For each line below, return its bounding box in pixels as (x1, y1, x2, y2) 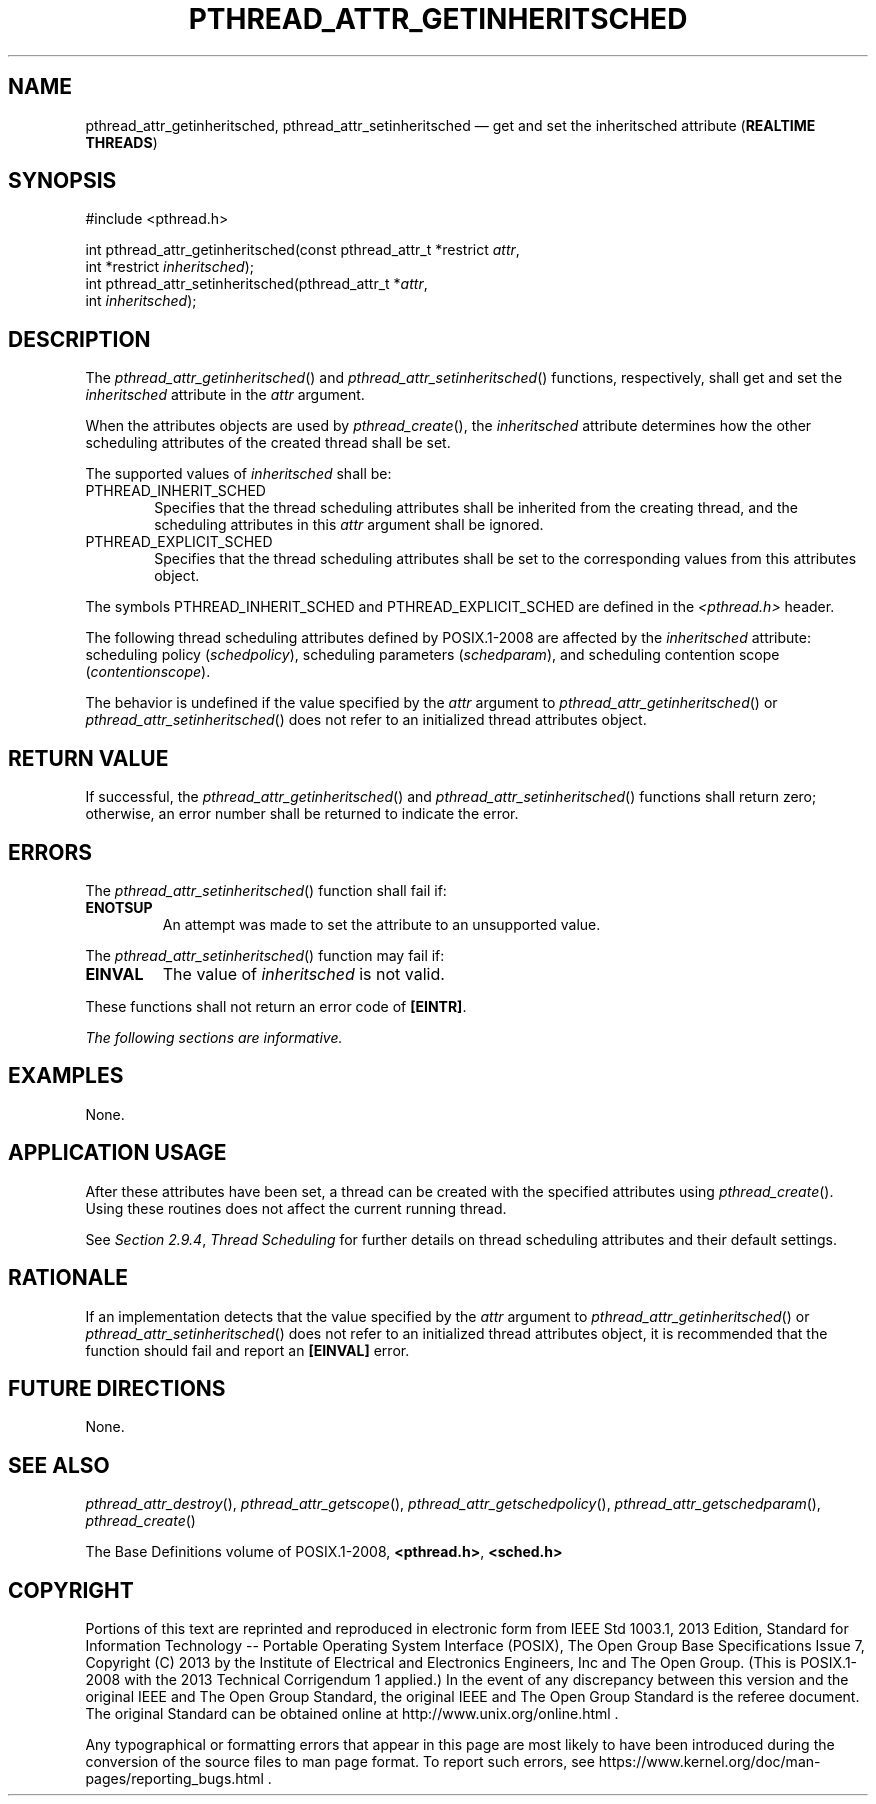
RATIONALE (8, 1265, 129, 1291)
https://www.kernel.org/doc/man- (598, 1753, 821, 1771)
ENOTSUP (85, 898, 153, 916)
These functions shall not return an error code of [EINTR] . (85, 997, 467, 1015)
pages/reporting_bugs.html (85, 1770, 264, 1788)
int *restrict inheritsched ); (85, 258, 255, 276)
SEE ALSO (8, 1452, 110, 1478)
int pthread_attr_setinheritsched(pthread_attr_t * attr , (85, 275, 428, 293)
